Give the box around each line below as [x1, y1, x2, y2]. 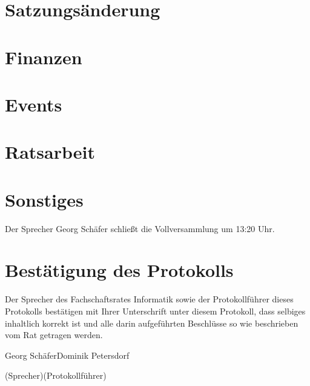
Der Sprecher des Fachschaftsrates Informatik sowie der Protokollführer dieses [5, 293, 294, 305]
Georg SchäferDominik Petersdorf [5, 348, 130, 361]
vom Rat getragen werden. [5, 328, 103, 341]
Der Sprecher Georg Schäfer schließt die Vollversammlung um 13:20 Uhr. [5, 222, 275, 235]
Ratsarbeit [5, 139, 95, 164]
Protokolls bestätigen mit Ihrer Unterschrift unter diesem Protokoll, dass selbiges [5, 304, 306, 317]
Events [5, 92, 62, 116]
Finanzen [5, 44, 82, 69]
